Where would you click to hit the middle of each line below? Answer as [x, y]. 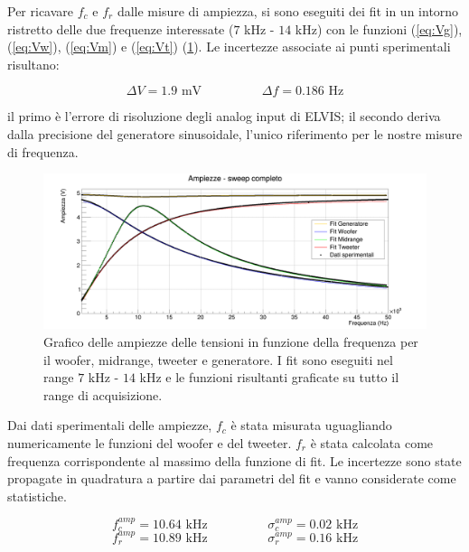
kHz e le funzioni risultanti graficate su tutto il [269, 377]
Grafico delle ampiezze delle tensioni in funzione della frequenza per [231, 341]
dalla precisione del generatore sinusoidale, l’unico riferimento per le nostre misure [235, 133]
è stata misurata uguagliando [311, 425]
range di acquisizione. [103, 394]
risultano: [33, 64]
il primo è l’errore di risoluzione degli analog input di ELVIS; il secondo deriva [224, 116]
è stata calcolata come [372, 442]
